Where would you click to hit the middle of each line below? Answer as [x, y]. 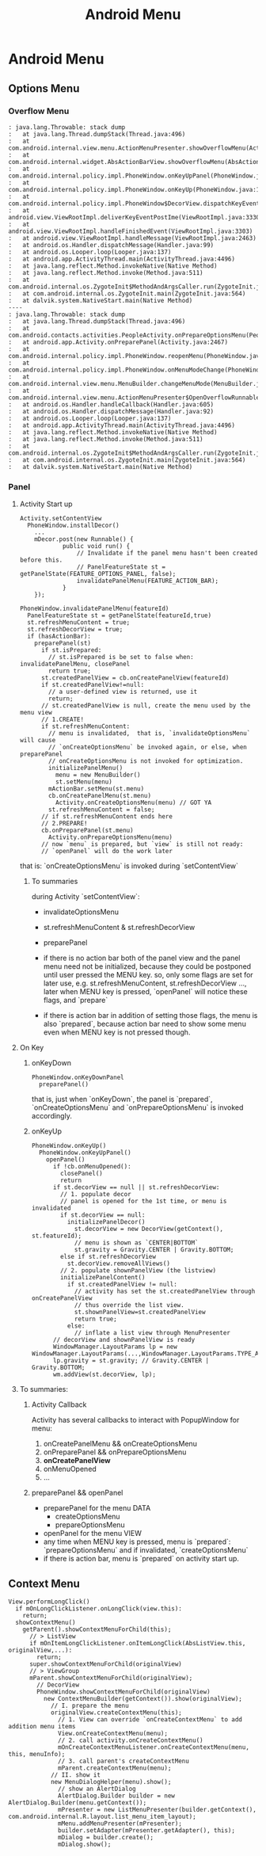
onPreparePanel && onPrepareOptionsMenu [115, 1452]
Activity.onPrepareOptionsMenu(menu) [110, 837]
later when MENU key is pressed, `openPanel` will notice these [145, 992]
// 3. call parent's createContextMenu [124, 1761]
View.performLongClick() [49, 1602]
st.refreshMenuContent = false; [102, 810]
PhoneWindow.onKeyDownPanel [78, 1078]
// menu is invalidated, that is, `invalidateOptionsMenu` [150, 734]
